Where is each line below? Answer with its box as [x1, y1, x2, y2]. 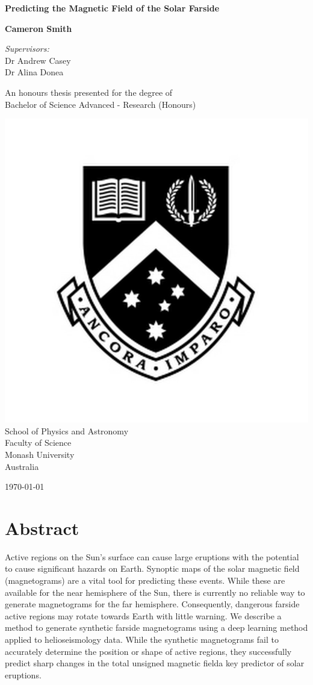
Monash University [5, 448, 75, 460]
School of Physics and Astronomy [5, 424, 129, 437]
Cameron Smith [5, 22, 72, 34]
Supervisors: [5, 42, 49, 55]
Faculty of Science [5, 436, 72, 449]
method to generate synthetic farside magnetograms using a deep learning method [5, 621, 308, 634]
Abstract [5, 515, 79, 540]
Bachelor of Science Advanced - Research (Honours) [5, 98, 196, 110]
